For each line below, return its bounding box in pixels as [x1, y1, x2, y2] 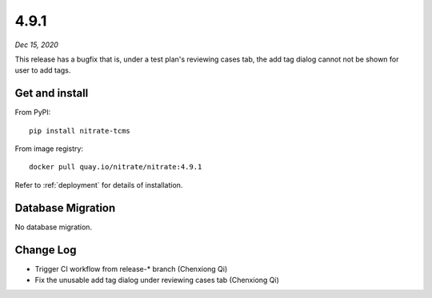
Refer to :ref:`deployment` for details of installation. [14, 180, 183, 189]
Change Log [14, 243, 77, 256]
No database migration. [14, 222, 92, 232]
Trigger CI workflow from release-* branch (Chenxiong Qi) [34, 264, 228, 273]
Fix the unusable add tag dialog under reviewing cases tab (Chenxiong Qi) [34, 276, 280, 284]
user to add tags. [14, 66, 71, 75]
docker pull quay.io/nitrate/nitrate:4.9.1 [29, 162, 202, 172]
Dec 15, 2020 [14, 40, 59, 50]
